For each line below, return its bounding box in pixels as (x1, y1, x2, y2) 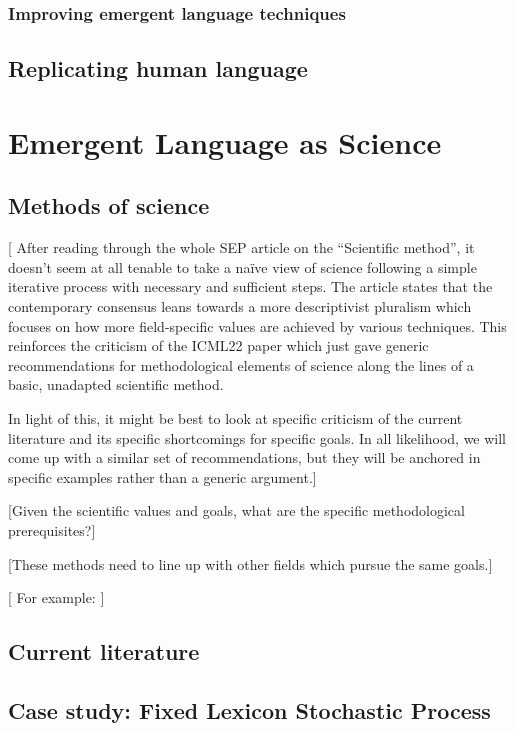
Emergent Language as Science (8, 121, 442, 162)
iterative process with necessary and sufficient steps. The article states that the (8, 276, 493, 297)
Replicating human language (8, 53, 308, 84)
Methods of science (8, 190, 210, 221)
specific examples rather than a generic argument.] (8, 466, 317, 487)
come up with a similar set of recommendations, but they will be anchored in (8, 447, 481, 468)
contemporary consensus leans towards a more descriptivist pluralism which (8, 295, 472, 316)
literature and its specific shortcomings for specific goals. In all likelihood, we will (8, 427, 507, 448)
